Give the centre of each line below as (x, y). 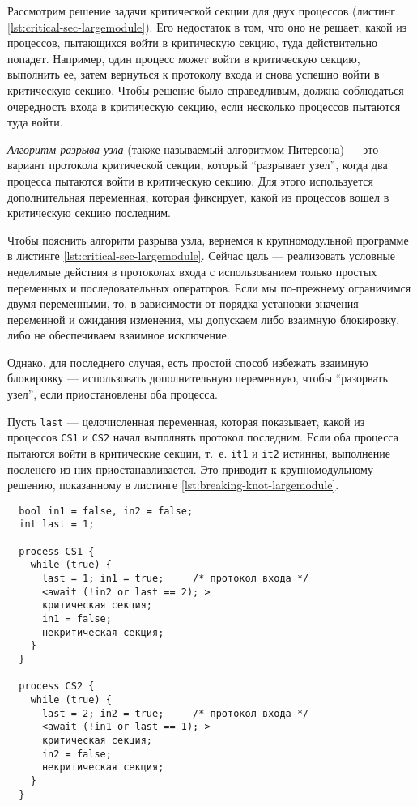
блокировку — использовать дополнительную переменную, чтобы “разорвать (198, 378)
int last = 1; (57, 525)
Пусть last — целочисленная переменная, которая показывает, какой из (186, 421)
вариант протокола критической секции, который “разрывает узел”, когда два (198, 165)
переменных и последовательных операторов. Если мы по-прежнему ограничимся (209, 287)
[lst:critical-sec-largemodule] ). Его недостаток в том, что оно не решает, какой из (207, 26)
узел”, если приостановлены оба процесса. (113, 394)
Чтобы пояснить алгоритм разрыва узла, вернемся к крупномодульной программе (208, 239)
